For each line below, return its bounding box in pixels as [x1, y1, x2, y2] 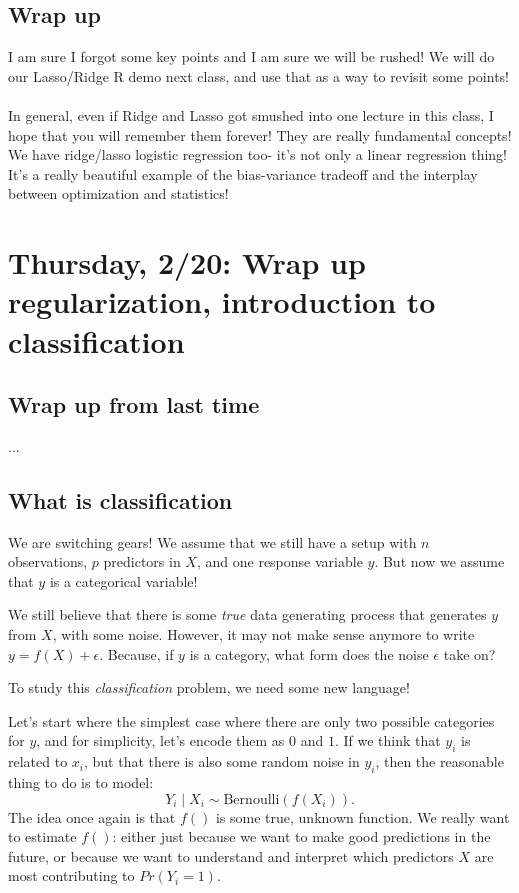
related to [8, 751, 68, 772]
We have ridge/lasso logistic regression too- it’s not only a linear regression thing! [8, 144, 507, 165]
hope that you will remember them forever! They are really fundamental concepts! [8, 124, 512, 145]
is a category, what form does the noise [189, 643, 429, 664]
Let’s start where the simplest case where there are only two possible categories [8, 710, 495, 731]
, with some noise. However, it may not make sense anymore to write [52, 624, 475, 645]
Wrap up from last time [8, 389, 260, 420]
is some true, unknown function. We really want [215, 806, 510, 827]
